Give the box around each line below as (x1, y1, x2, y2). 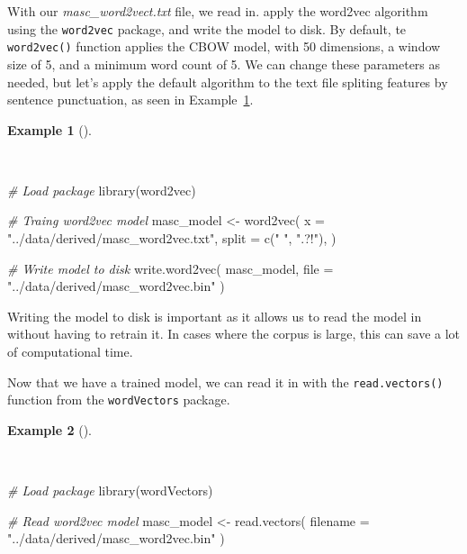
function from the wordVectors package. (7, 390, 230, 409)
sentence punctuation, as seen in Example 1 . (7, 90, 254, 109)
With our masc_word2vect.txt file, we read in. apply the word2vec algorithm (7, 2, 428, 20)
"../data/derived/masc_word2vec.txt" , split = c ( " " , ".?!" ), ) (7, 229, 337, 248)
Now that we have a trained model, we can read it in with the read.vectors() (7, 372, 444, 391)
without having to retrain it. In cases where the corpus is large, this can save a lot (7, 324, 461, 343)
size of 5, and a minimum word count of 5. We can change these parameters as (7, 54, 441, 73)
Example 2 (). (7, 420, 92, 439)
